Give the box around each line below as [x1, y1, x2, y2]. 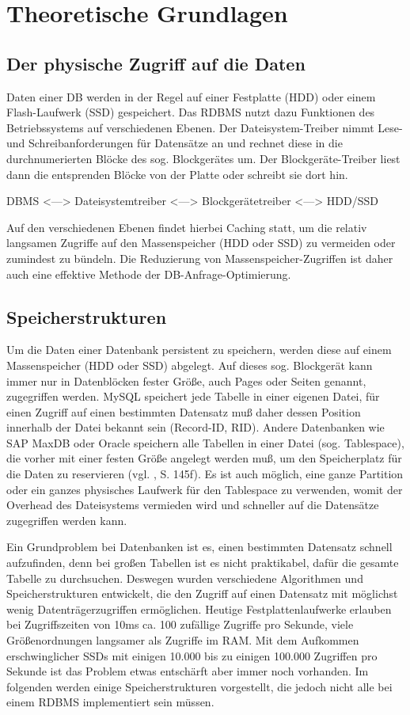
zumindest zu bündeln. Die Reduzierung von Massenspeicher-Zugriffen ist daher [6, 249, 393, 266]
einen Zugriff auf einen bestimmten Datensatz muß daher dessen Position [6, 403, 361, 420]
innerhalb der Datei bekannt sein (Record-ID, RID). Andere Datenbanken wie [6, 419, 385, 435]
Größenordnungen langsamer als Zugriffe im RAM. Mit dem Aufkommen [6, 632, 359, 648]
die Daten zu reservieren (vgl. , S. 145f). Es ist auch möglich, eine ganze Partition [6, 466, 404, 482]
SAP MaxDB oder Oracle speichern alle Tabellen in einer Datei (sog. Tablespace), [6, 434, 404, 451]
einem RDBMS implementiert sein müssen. [6, 694, 214, 710]
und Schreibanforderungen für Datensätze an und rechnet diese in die [6, 135, 343, 151]
